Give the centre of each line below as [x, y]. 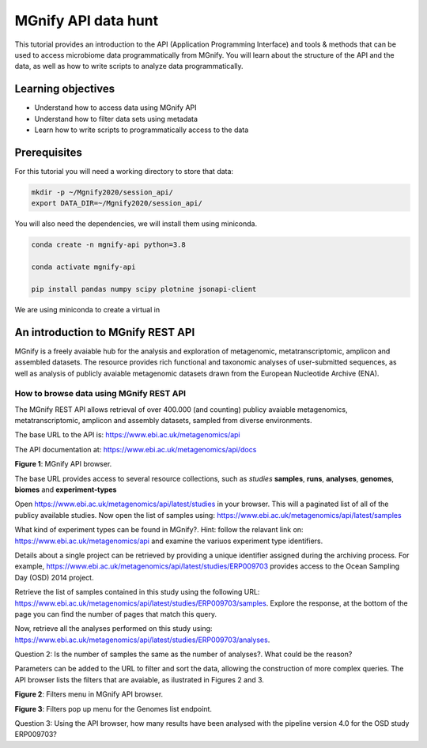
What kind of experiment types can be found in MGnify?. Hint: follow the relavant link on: [159, 530]
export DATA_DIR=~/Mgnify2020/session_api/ [117, 203]
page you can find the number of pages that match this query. [116, 614]
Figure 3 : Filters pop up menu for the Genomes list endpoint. [113, 708]
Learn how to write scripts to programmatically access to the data [142, 130]
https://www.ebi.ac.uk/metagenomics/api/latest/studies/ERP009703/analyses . [142, 640]
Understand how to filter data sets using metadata [116, 119]
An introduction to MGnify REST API [105, 332]
